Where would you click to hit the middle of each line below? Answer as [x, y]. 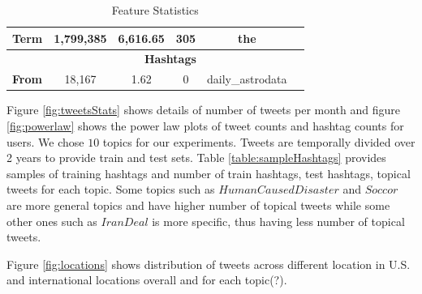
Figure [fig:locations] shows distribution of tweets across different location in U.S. [209, 264]
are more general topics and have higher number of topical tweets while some [198, 205]
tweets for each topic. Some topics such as [111, 189]
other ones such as [52, 221]
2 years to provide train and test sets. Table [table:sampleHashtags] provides [196, 158]
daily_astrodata [247, 79]
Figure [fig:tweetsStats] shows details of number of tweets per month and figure [203, 110]
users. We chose [45, 141]
